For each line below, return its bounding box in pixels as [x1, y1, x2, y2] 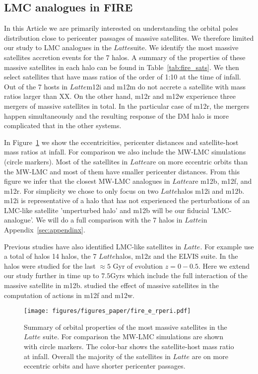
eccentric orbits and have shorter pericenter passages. [24, 361, 186, 371]
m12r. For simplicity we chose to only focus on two [4, 185, 159, 196]
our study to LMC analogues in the [4, 42, 112, 53]
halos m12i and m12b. [177, 185, 245, 196]
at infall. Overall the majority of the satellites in [24, 351, 171, 361]
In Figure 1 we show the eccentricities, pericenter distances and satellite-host [4, 137, 239, 147]
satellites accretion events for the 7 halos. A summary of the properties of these [4, 52, 246, 62]
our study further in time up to [4, 270, 99, 281]
